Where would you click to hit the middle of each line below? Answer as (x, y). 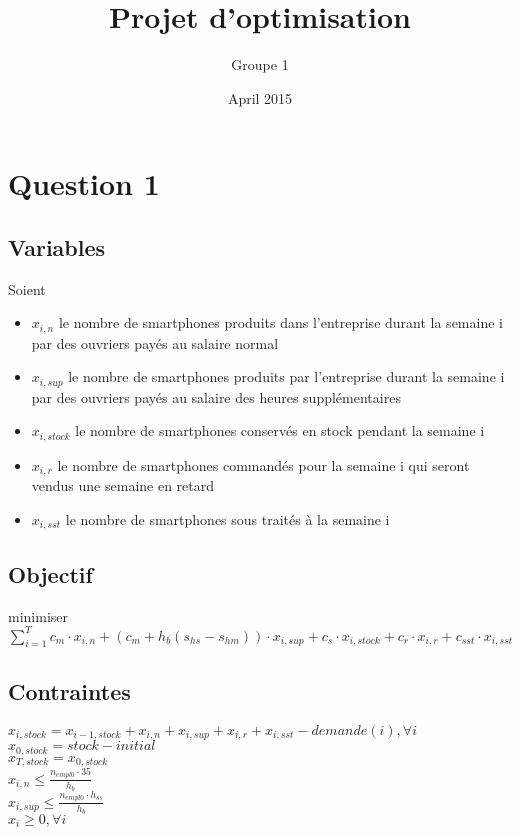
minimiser (38, 615)
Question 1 (84, 183)
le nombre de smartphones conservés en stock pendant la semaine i (280, 430)
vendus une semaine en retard (123, 485)
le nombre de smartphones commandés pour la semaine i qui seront (263, 464)
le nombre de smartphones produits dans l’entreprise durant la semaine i (280, 322)
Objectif (50, 573)
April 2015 (260, 97)
